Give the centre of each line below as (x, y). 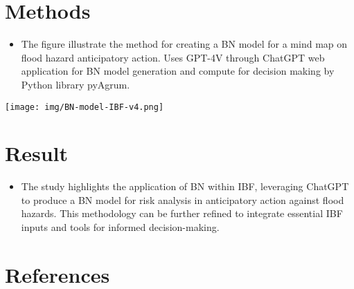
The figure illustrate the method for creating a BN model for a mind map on (184, 44)
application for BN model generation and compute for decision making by (178, 71)
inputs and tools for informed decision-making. (120, 227)
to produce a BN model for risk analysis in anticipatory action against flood (183, 199)
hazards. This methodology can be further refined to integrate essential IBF (182, 213)
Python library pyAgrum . (76, 84)
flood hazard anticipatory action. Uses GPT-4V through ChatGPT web (173, 57)
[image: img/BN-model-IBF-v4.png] (85, 107)
